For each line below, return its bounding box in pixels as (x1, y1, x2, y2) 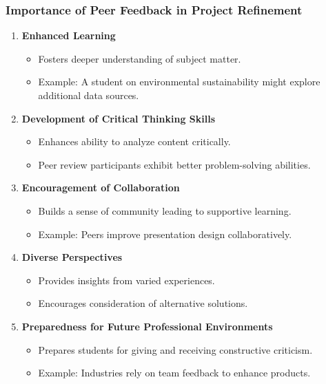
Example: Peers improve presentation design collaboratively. (38, 226, 292, 241)
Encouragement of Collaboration (21, 180, 180, 195)
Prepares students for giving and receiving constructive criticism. (38, 342, 313, 356)
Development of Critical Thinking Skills (21, 111, 215, 125)
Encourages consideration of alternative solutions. (38, 296, 248, 310)
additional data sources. (38, 88, 139, 102)
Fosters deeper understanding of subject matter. (38, 51, 241, 65)
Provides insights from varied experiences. (38, 273, 215, 287)
